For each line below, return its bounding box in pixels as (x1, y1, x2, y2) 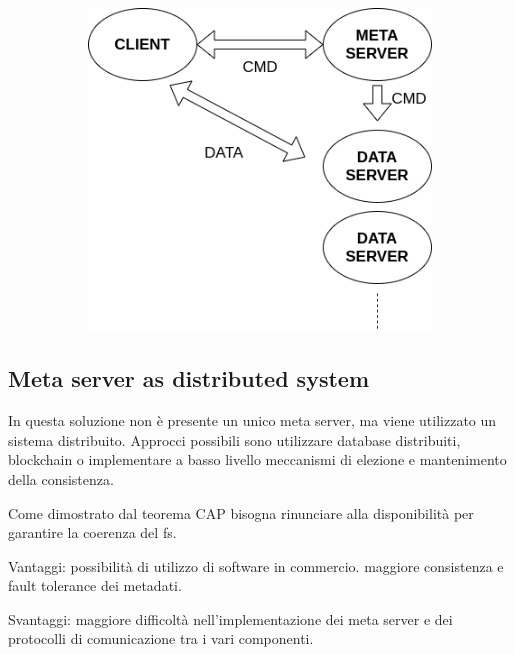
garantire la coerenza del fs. (8, 522, 177, 543)
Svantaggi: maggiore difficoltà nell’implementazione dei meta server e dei (8, 608, 453, 629)
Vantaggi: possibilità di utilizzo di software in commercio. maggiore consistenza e (8, 555, 504, 576)
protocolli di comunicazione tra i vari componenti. (8, 628, 314, 649)
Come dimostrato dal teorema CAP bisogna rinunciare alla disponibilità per (8, 502, 474, 523)
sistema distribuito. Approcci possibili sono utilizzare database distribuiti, (8, 429, 461, 450)
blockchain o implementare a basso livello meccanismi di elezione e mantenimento (8, 449, 507, 470)
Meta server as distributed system (8, 363, 370, 394)
